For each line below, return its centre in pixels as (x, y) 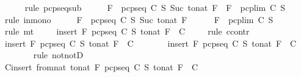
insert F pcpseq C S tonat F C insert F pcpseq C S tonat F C (150, 43)
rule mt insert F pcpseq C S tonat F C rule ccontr (127, 31)
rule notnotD (58, 55)
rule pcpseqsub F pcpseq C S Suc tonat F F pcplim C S (155, 7)
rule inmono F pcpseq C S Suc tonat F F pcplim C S (139, 19)
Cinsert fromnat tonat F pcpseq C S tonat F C (101, 66)
